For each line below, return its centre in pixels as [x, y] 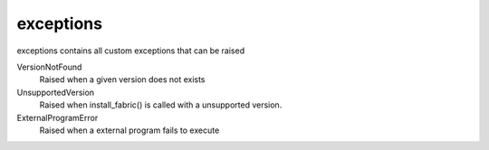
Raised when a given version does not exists [122, 80]
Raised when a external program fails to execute [129, 130]
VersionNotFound [49, 67]
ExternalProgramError [58, 117]
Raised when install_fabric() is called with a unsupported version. [161, 105]
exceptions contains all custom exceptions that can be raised [130, 51]
